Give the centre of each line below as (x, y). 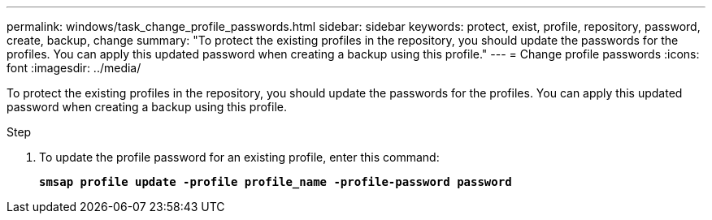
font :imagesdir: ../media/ (74, 68)
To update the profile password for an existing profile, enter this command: (239, 157)
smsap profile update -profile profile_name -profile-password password (276, 182)
